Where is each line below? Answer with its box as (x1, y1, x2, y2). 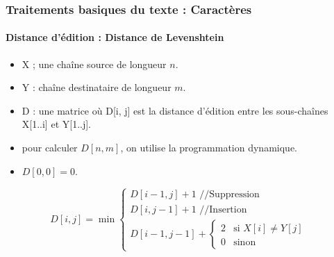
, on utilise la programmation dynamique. (120, 140, 297, 155)
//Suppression (199, 190, 260, 200)
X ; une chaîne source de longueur (22, 56, 167, 71)
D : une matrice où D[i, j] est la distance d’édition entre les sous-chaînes (22, 103, 328, 117)
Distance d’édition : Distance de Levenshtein (6, 30, 224, 44)
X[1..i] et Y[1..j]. (22, 117, 91, 131)
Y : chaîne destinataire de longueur (22, 80, 172, 94)
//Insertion (199, 204, 247, 215)
